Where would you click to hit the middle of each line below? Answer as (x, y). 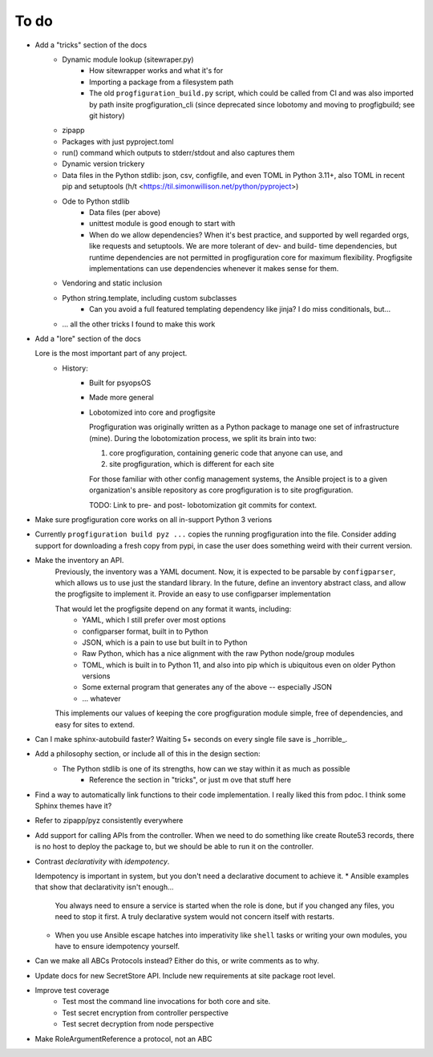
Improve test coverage (72, 990)
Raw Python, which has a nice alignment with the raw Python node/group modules (219, 654)
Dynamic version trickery (103, 164)
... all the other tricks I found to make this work (139, 324)
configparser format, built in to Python (145, 631)
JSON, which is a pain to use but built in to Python (165, 642)
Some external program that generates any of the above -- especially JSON (207, 687)
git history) (107, 115)
